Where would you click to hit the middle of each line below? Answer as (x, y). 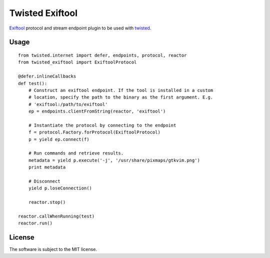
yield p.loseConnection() (60, 188)
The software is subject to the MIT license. (53, 249)
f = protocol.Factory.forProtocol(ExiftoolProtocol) (94, 132)
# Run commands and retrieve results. (76, 153)
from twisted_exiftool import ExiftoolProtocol (77, 62)
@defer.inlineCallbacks (47, 76)
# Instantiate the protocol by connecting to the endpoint (102, 125)
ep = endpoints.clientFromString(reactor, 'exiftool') (97, 111)
